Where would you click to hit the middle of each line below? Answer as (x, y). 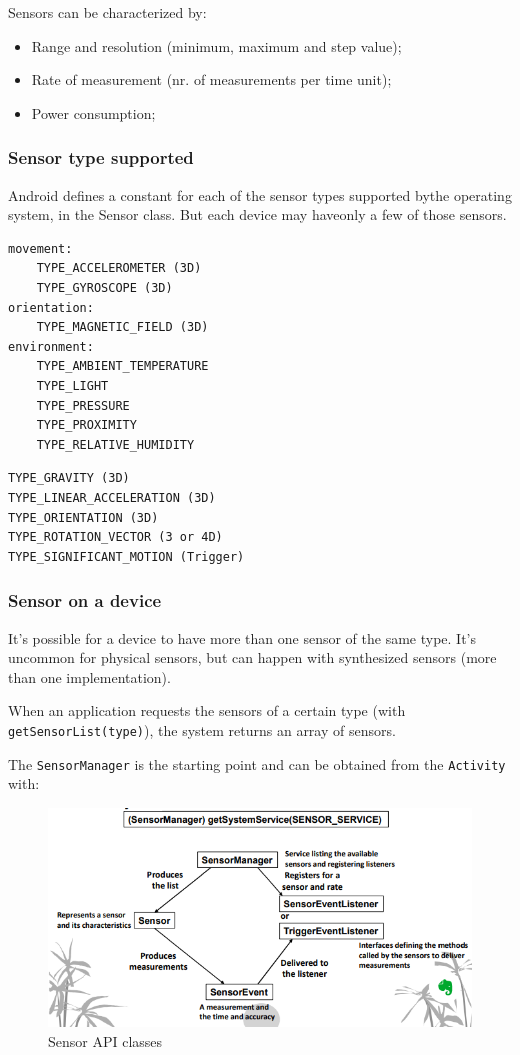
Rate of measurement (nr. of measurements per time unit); (211, 79)
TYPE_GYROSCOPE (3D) (104, 287)
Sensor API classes (105, 1040)
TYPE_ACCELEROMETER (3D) (119, 268)
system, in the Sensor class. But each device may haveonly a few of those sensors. (257, 214)
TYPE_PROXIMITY (86, 425)
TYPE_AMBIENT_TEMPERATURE (122, 366)
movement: (40, 248)
